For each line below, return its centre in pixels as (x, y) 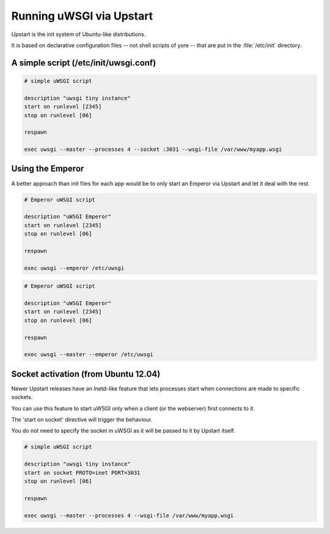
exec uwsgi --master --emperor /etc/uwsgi (89, 355)
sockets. (22, 397)
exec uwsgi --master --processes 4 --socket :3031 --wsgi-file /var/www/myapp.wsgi (153, 149)
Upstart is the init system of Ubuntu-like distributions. (79, 34)
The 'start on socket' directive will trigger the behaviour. (82, 420)
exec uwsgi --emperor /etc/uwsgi (74, 268)
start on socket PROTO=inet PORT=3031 (82, 473)
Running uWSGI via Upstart (82, 16)
